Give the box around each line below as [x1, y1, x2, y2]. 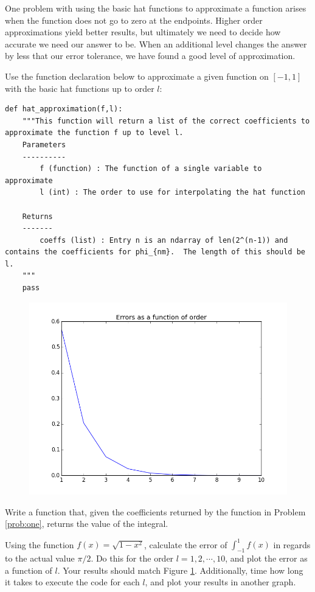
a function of [5, 563, 52, 576]
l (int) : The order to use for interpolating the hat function [40, 188, 305, 197]
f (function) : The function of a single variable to [40, 164, 262, 173]
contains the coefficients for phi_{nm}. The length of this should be [5, 248, 305, 257]
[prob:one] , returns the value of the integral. [5, 517, 168, 530]
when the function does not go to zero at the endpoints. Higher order [5, 13, 263, 26]
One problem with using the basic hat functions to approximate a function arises [5, 2, 306, 14]
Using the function [5, 538, 74, 551]
